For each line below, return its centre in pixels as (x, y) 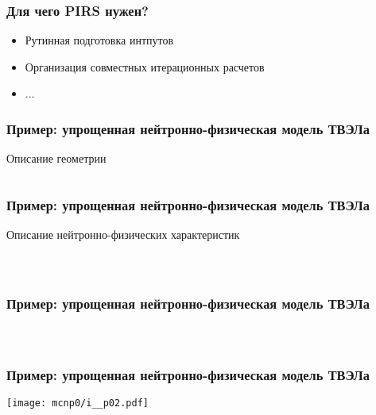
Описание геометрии (56, 158)
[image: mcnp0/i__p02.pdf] (78, 403)
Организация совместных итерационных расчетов (145, 66)
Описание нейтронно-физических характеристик (123, 234)
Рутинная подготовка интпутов (99, 40)
